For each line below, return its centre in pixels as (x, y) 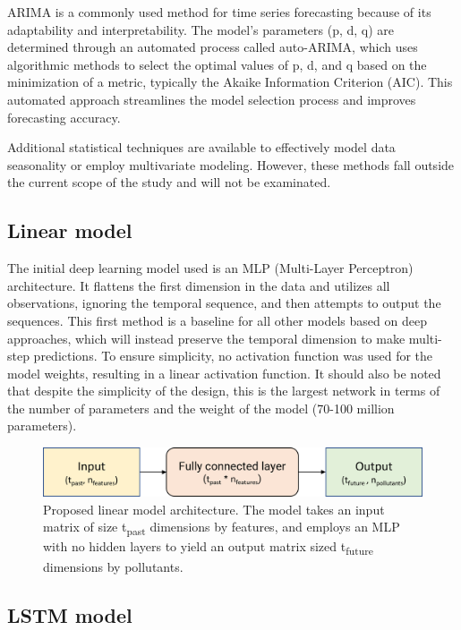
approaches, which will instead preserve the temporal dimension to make (206, 338)
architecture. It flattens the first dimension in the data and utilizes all (199, 285)
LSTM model (70, 614)
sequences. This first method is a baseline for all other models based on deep (217, 320)
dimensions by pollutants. (113, 566)
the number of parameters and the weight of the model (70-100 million (201, 408)
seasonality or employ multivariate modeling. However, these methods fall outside (231, 164)
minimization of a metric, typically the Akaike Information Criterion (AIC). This (230, 82)
